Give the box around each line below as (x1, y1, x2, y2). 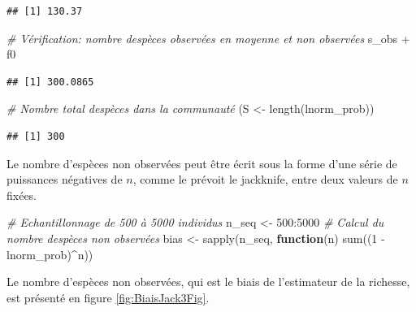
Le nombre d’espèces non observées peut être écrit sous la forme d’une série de (6, 154, 397, 171)
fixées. (6, 186, 37, 203)
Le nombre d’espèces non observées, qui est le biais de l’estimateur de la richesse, (6, 273, 410, 290)
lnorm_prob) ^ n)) (6, 245, 93, 262)
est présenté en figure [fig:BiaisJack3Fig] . (6, 288, 210, 305)
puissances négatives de (6, 171, 123, 188)
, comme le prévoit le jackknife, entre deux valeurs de (132, 171, 398, 188)
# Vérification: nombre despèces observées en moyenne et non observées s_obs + (6, 29, 410, 46)
